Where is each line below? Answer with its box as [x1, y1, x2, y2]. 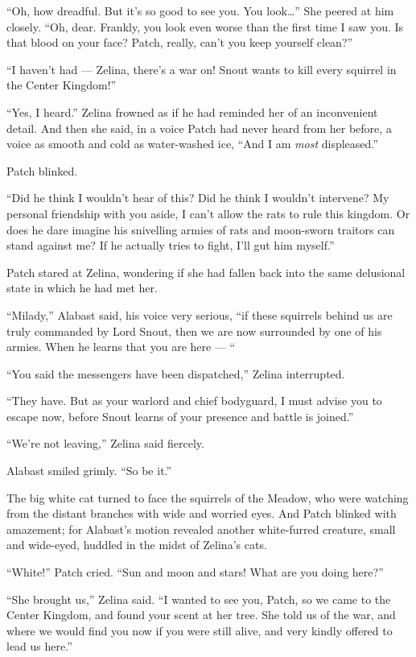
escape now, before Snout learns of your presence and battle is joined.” [6, 407, 354, 424]
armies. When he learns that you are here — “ [6, 338, 236, 355]
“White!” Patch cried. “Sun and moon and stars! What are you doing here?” [6, 564, 384, 581]
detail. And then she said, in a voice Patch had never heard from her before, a [6, 119, 392, 136]
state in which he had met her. [6, 279, 158, 296]
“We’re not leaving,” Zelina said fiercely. [6, 435, 204, 452]
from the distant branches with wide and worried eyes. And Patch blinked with [6, 505, 397, 522]
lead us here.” [6, 638, 72, 655]
